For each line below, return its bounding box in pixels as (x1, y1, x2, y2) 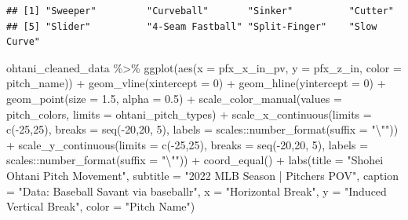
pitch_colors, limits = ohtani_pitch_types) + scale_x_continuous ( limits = (6, 105, 372, 122)
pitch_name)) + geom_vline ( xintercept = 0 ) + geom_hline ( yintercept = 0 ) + (6, 75, 386, 91)
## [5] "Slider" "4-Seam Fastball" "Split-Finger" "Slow (6, 20, 377, 32)
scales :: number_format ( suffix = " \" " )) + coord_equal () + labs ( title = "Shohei (6, 152, 384, 168)
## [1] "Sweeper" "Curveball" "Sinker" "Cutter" (6, 5, 394, 16)
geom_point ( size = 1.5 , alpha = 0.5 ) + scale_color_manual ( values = (6, 90, 342, 106)
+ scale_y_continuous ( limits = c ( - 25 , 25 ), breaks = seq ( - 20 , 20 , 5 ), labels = (6, 136, 369, 152)
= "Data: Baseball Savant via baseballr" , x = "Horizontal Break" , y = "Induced (6, 182, 387, 199)
